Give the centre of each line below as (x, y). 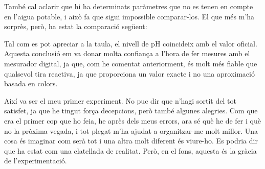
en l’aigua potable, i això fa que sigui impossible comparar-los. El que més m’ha (129, 16)
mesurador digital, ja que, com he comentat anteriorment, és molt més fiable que (131, 63)
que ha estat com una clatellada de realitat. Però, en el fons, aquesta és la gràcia (130, 150)
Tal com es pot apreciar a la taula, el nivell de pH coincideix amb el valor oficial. (131, 43)
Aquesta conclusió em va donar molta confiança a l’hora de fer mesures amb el (127, 53)
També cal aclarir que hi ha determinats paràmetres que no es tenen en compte (129, 6)
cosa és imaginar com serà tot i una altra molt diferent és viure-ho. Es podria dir (131, 141)
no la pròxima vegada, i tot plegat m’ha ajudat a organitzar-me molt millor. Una (131, 130)
